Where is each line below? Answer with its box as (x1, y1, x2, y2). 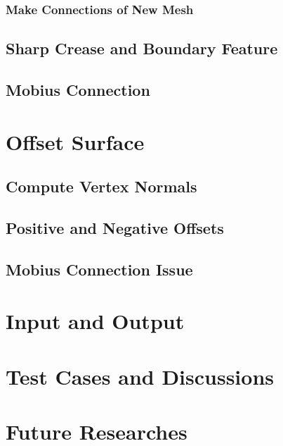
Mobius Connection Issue (6, 258, 193, 280)
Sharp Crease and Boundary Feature (6, 37, 278, 59)
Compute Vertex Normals (6, 175, 197, 197)
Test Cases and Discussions (6, 361, 275, 390)
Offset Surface (6, 127, 145, 156)
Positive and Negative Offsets (6, 216, 224, 238)
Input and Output (6, 306, 185, 335)
